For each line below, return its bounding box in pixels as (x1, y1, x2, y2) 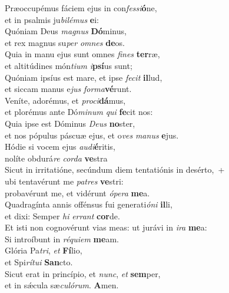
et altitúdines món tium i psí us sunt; (5, 59, 132, 71)
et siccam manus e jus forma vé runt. (5, 83, 132, 95)
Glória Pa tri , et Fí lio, (5, 244, 82, 256)
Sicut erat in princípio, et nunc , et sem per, (5, 267, 161, 279)
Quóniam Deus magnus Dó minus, (5, 25, 127, 37)
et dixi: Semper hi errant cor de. (5, 209, 120, 222)
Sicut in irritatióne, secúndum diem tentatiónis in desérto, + (5, 163, 225, 176)
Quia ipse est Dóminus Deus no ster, (5, 117, 135, 129)
